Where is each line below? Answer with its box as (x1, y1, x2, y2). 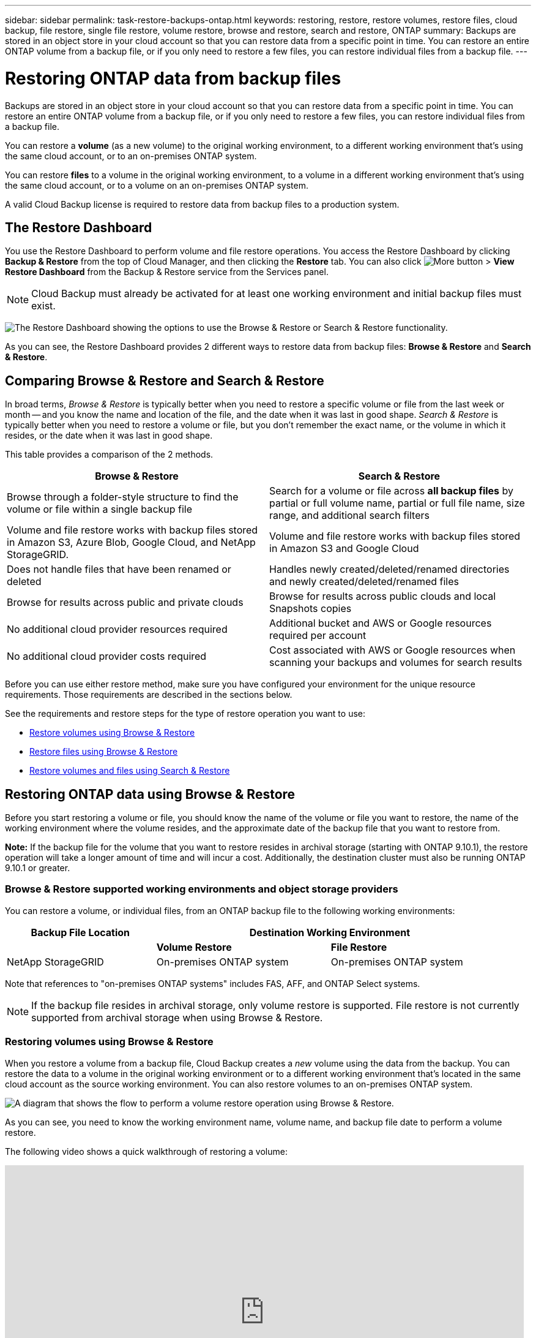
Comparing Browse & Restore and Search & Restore (5, 372, 324, 388)
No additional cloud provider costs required (7, 650, 207, 663)
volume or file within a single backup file (7, 503, 192, 516)
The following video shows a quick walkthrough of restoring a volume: (5, 1146, 288, 1157)
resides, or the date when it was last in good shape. (5, 430, 213, 441)
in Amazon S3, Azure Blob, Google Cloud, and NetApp (7, 536, 256, 549)
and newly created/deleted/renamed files (269, 575, 460, 588)
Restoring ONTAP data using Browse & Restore (5, 786, 296, 802)
